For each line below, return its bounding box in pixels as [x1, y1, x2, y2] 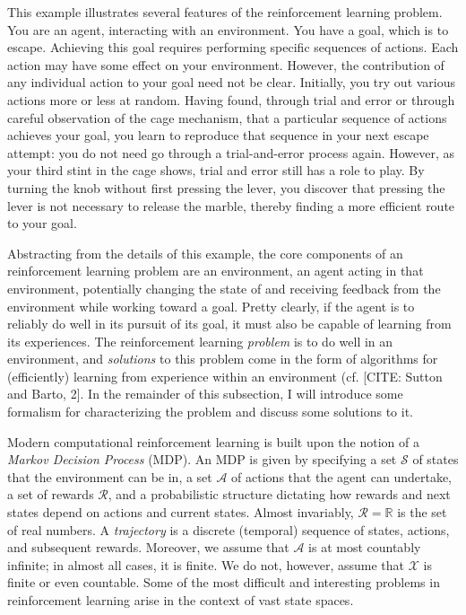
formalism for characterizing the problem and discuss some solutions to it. [7, 402, 413, 421]
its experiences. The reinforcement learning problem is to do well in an [7, 331, 393, 350]
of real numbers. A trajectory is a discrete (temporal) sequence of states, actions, [7, 520, 450, 539]
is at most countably [308, 538, 421, 557]
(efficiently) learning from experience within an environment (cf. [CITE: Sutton [7, 366, 443, 385]
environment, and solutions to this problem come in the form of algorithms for [7, 349, 438, 368]
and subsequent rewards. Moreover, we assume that [7, 538, 289, 557]
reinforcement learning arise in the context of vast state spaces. [7, 591, 354, 609]
